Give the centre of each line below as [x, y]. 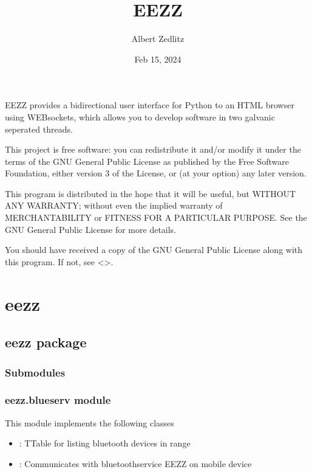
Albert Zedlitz [158, 39]
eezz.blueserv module [58, 400]
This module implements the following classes [90, 422]
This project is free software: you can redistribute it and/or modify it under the [153, 149]
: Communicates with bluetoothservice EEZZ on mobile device [135, 463]
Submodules [35, 372]
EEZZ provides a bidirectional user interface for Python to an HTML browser [150, 105]
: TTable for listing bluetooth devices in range [105, 443]
